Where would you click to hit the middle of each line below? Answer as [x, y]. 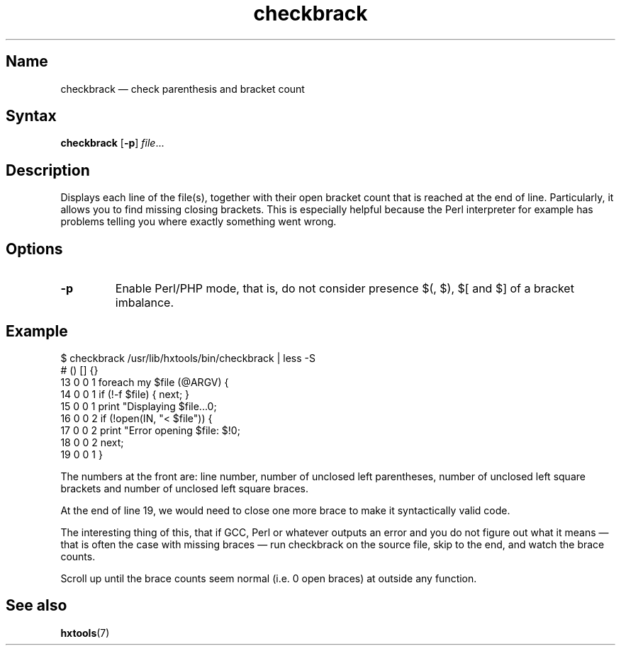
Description [48, 170]
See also [37, 606]
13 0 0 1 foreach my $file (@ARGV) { [145, 382]
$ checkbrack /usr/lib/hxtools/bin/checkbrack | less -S [188, 358]
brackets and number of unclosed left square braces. [185, 488]
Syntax [31, 116]
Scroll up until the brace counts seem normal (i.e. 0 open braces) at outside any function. [269, 578]
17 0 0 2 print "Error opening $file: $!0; [150, 430]
